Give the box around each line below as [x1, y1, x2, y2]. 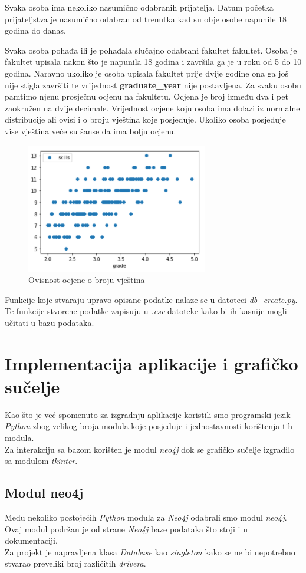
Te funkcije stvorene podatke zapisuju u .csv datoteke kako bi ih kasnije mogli [5, 305, 287, 317]
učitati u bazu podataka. [5, 316, 94, 328]
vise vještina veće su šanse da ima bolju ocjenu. [5, 124, 176, 137]
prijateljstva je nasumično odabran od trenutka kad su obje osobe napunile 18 [5, 12, 287, 25]
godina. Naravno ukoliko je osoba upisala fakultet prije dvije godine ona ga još [5, 67, 289, 79]
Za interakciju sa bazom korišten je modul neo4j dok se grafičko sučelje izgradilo [5, 443, 295, 455]
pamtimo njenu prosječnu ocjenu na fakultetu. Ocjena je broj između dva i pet [5, 90, 288, 103]
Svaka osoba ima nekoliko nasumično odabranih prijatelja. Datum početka [5, 1, 274, 13]
